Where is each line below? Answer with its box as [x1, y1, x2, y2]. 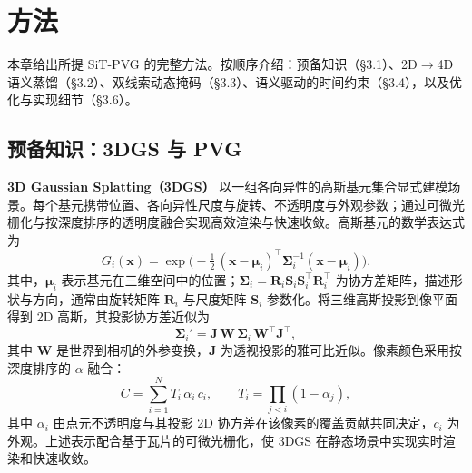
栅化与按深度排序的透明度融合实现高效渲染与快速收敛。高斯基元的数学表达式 [7, 212, 465, 232]
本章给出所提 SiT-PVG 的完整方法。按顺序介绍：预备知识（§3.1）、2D [7, 54, 418, 74]
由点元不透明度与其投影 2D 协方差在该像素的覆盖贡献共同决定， [53, 413, 434, 432]
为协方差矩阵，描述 [335, 270, 450, 289]
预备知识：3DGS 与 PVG [7, 134, 242, 163]
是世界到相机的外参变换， [55, 340, 209, 359]
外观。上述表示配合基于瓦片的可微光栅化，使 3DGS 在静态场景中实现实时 [7, 430, 443, 449]
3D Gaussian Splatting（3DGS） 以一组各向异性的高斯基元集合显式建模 [7, 177, 448, 196]
